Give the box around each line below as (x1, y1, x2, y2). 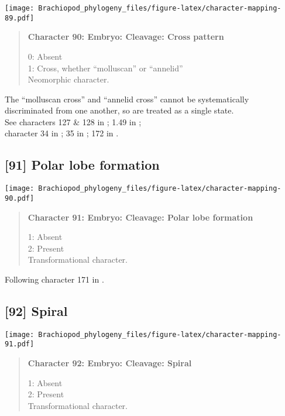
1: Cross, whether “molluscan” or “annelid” (28, 61, 183, 74)
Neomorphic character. (28, 73, 109, 85)
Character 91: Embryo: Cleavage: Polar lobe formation (28, 211, 253, 223)
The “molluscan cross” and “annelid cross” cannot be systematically (5, 92, 249, 105)
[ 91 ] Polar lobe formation (5, 156, 160, 174)
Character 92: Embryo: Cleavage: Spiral (28, 357, 192, 369)
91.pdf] (5, 340, 35, 349)
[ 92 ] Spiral (5, 301, 68, 319)
